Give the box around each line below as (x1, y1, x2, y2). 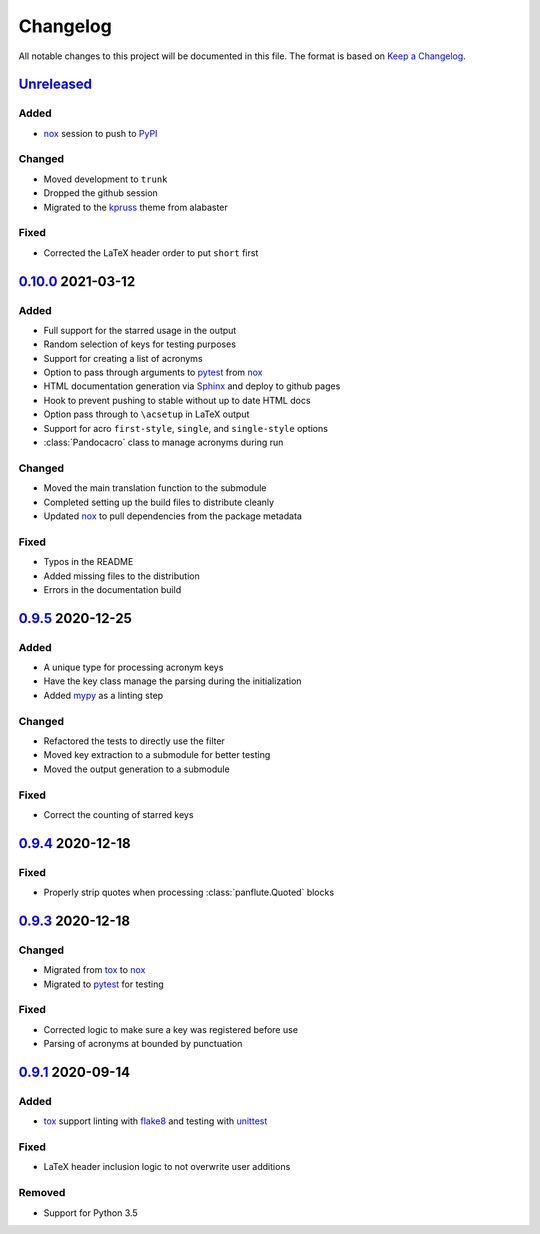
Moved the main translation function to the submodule (43, 482, 267, 494)
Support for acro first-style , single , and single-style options (43, 422, 329, 434)
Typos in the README (43, 556, 134, 568)
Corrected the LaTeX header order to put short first (43, 246, 259, 259)
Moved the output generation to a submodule (43, 763, 230, 775)
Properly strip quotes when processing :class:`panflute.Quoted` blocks (43, 886, 335, 899)
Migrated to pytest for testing (43, 978, 164, 990)
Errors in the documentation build (43, 583, 182, 595)
